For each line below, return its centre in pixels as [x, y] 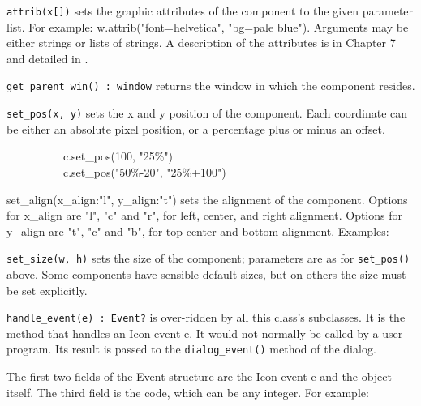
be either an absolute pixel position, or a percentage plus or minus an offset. [196, 128]
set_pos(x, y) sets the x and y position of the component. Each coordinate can [207, 113]
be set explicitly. [47, 290]
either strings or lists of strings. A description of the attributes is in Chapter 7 [201, 43]
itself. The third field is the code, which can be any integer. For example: [188, 392]
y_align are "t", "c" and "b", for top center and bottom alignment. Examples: [198, 231]
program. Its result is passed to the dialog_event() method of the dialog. [191, 349]
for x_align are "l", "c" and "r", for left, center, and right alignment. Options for [204, 215]
